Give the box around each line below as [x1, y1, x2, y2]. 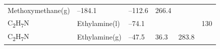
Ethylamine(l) [77, 17, 120, 28]
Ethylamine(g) [77, 31, 122, 42]
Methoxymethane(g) [8, 4, 70, 15]
